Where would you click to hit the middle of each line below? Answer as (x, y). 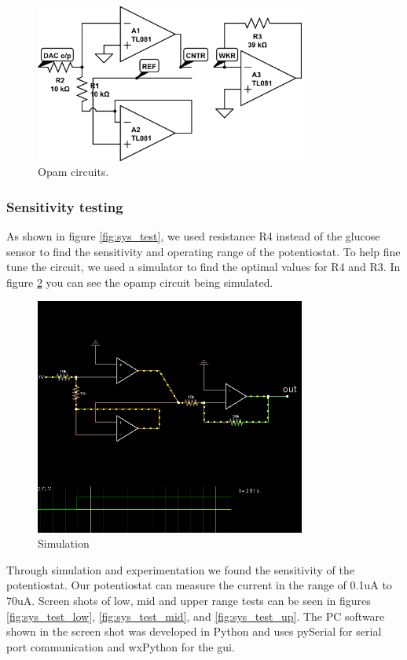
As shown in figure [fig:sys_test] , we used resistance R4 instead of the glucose (193, 235)
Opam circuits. (73, 172)
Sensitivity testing (65, 206)
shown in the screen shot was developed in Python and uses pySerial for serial (194, 631)
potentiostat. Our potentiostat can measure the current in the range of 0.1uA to (199, 585)
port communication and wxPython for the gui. (121, 646)
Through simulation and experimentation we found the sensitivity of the (180, 569)
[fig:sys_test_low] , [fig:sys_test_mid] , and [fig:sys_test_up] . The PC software (196, 616)
